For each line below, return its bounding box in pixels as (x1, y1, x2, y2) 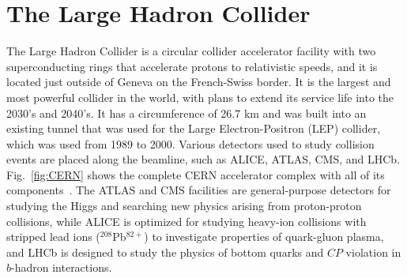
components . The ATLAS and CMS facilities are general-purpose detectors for (6, 182, 391, 198)
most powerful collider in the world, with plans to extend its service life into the (6, 88, 394, 105)
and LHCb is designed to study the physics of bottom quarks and (6, 243, 324, 260)
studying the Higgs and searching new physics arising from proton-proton (6, 197, 362, 214)
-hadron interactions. (11, 259, 112, 276)
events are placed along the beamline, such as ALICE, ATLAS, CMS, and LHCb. (6, 151, 401, 167)
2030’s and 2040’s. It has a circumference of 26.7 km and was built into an (6, 104, 367, 121)
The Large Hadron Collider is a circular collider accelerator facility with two (6, 43, 376, 59)
